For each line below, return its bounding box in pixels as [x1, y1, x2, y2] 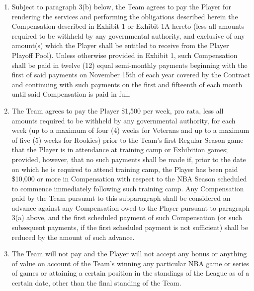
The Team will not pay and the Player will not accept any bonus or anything [11, 248, 247, 259]
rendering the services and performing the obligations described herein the [11, 11, 238, 21]
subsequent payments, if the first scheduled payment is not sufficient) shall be [11, 222, 248, 233]
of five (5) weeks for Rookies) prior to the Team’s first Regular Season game [11, 134, 244, 145]
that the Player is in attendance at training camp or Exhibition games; [11, 144, 228, 155]
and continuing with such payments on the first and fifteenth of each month [11, 79, 243, 89]
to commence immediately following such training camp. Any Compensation [11, 183, 244, 193]
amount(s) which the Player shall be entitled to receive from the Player [11, 40, 229, 51]
